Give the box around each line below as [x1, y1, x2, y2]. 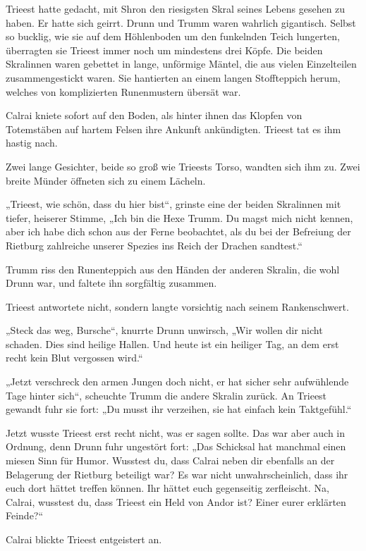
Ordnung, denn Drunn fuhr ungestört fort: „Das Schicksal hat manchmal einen [6, 439, 346, 454]
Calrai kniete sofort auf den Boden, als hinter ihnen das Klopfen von [6, 108, 303, 123]
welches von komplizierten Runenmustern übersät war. [6, 84, 241, 99]
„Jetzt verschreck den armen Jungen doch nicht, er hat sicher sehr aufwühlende [6, 374, 349, 389]
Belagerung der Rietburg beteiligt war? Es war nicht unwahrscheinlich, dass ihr [6, 466, 348, 481]
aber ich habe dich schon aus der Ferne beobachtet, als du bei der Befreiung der [6, 224, 351, 239]
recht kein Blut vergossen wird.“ [6, 350, 143, 365]
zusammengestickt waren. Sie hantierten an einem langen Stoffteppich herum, [6, 70, 341, 85]
